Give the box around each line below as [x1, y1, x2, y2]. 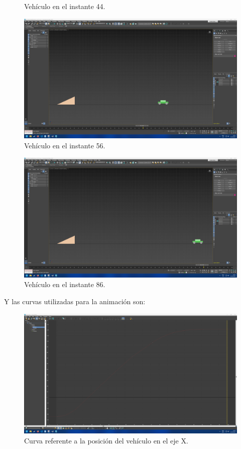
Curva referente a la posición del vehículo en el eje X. [24, 435, 188, 445]
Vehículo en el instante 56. [24, 140, 105, 150]
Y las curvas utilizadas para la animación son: [4, 296, 146, 306]
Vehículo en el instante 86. [24, 279, 105, 290]
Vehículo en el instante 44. [24, 1, 105, 11]
